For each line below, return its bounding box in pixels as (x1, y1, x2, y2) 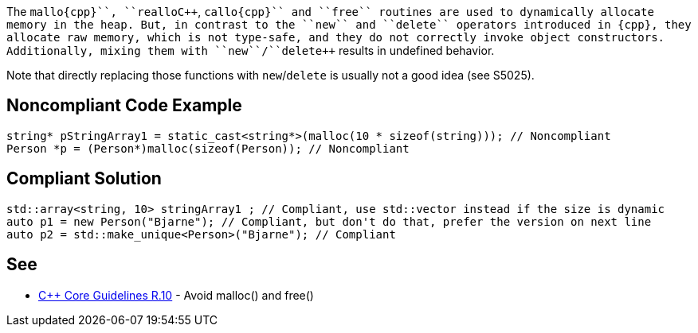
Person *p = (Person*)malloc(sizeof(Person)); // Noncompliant (6, 141, 410, 155)
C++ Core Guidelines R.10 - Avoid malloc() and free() (38, 288, 314, 302)
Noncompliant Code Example (6, 95, 242, 116)
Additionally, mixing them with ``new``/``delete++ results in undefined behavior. (6, 44, 495, 57)
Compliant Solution (6, 168, 162, 189)
